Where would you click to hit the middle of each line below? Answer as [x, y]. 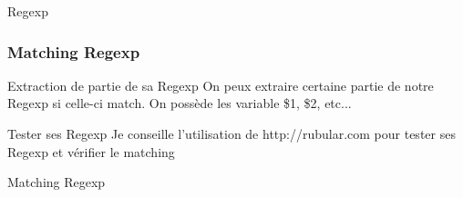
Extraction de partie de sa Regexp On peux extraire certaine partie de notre [221, 85]
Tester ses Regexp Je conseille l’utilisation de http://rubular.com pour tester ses [231, 133]
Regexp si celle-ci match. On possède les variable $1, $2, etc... [180, 103]
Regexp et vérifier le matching [91, 151]
